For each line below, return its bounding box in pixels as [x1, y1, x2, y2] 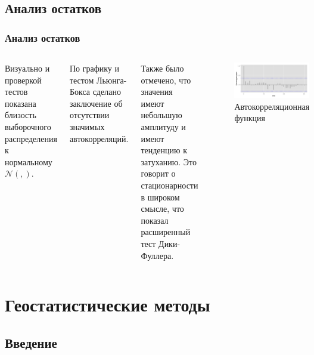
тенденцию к [141, 144, 187, 156]
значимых [69, 120, 105, 132]
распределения [5, 132, 57, 144]
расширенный [141, 226, 191, 238]
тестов [5, 85, 28, 98]
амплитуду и [141, 120, 186, 132]
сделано [92, 85, 121, 98]
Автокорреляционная [234, 100, 310, 112]
